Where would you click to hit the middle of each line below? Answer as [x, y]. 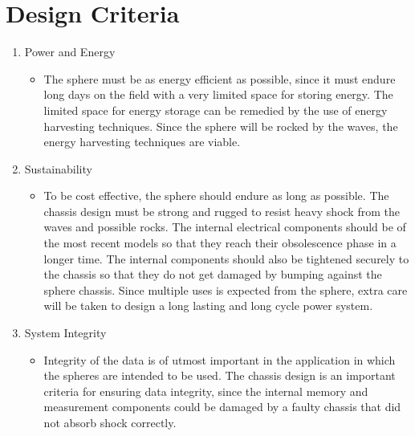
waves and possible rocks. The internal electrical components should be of [225, 227]
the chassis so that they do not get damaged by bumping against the [213, 274]
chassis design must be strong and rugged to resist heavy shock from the [222, 211]
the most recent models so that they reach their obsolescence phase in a [220, 243]
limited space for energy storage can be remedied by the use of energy [216, 110]
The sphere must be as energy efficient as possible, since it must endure [220, 78]
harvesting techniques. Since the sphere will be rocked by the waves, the [221, 126]
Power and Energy [70, 52]
